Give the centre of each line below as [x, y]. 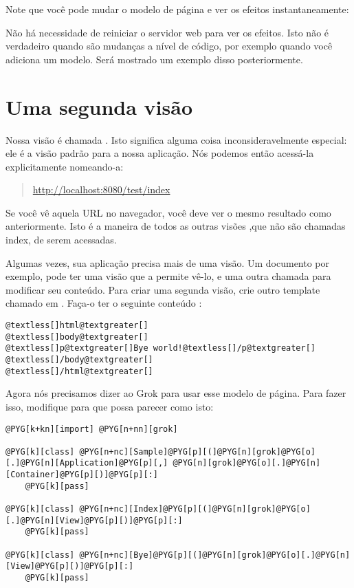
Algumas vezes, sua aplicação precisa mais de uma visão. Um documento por [168, 262]
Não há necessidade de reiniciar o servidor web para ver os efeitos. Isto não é [167, 32]
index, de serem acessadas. [61, 240]
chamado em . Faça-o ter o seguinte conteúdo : [104, 303]
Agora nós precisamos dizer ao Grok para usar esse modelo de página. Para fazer [176, 393]
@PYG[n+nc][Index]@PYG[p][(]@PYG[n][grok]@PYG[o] [195, 509]
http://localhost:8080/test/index [101, 189]
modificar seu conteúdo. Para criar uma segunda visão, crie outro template [163, 289]
